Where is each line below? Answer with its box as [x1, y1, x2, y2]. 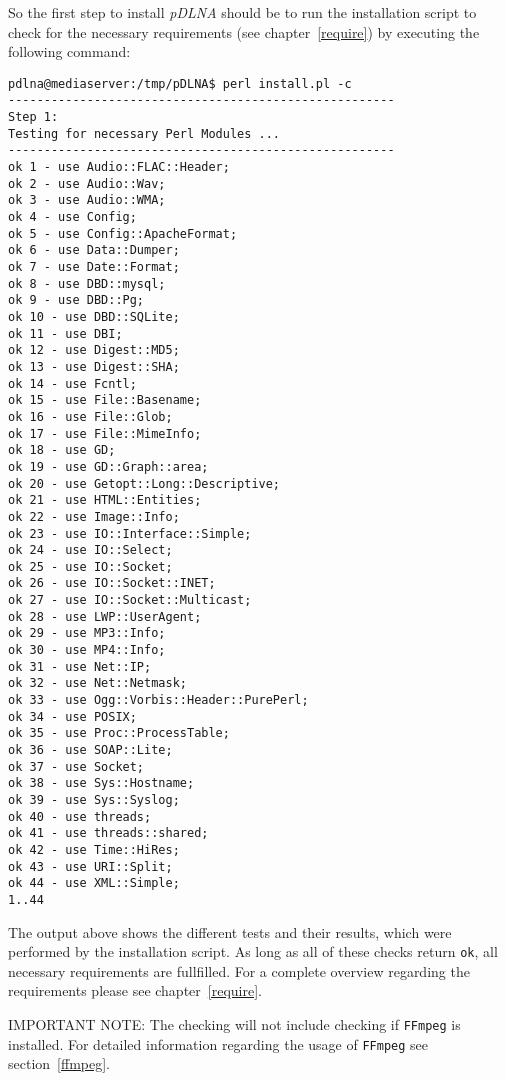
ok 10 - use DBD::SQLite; [8, 309, 180, 324]
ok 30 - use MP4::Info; [8, 643, 166, 658]
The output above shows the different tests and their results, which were [8, 921, 452, 942]
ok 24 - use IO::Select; [8, 543, 173, 558]
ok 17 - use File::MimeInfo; [8, 426, 202, 441]
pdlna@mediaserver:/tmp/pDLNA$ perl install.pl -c [8, 76, 352, 91]
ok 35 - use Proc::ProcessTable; [8, 726, 230, 741]
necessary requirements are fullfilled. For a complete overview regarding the [8, 960, 470, 981]
